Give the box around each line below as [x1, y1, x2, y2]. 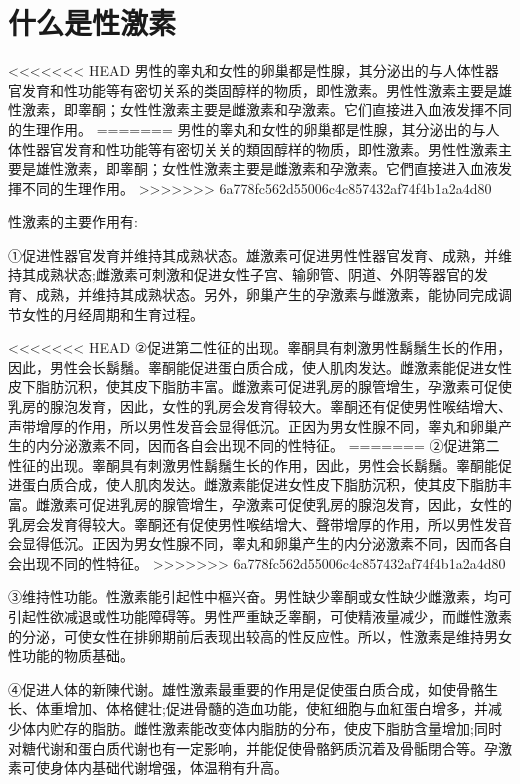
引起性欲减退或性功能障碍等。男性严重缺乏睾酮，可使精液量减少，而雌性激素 [8, 605, 512, 626]
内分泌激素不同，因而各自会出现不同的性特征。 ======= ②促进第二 [35, 435, 500, 456]
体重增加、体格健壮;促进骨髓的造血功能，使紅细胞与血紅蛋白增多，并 [35, 698, 488, 719]
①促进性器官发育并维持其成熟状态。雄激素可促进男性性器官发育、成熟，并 [8, 244, 498, 265]
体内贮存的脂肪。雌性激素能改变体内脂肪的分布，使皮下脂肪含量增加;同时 [21, 717, 502, 738]
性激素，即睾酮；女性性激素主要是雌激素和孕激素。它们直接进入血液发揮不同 [8, 99, 512, 120]
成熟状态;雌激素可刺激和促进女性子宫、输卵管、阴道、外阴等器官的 [35, 264, 474, 285]
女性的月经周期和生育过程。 [21, 303, 204, 324]
